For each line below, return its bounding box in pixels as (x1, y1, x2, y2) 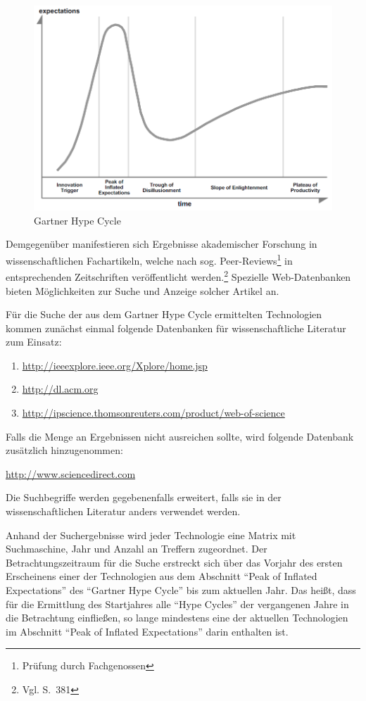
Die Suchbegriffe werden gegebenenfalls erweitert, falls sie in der (6, 490, 282, 505)
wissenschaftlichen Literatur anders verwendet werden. (6, 504, 241, 519)
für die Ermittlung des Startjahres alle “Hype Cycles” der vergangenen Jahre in (6, 596, 349, 611)
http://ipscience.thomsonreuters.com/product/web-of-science (22, 405, 285, 420)
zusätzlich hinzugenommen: (6, 443, 123, 457)
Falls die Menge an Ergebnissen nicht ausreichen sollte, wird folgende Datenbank (6, 429, 354, 443)
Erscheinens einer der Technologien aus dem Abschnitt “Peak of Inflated (6, 569, 317, 583)
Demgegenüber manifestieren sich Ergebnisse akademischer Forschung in (6, 236, 317, 251)
